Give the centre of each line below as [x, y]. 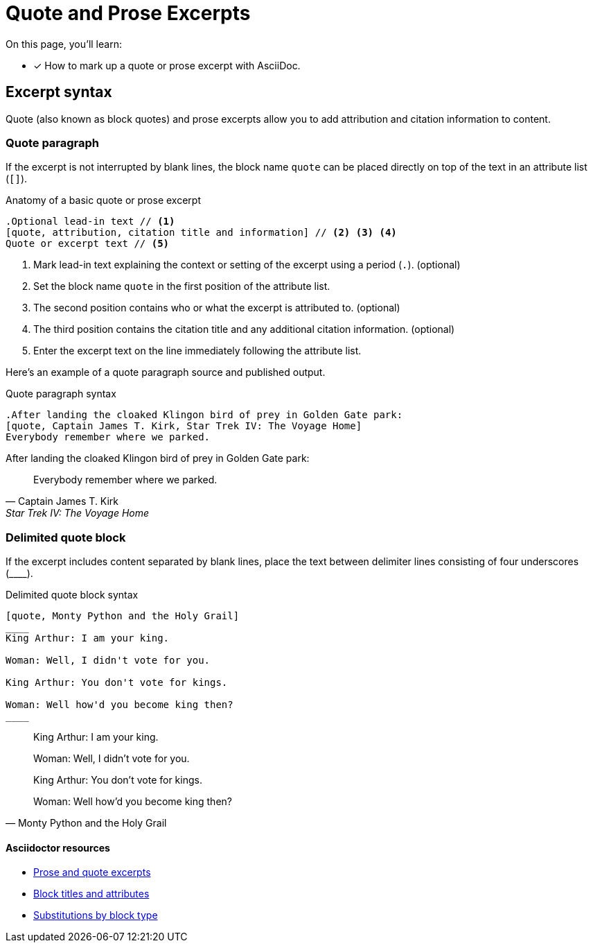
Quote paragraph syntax [61, 394]
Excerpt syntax [59, 92]
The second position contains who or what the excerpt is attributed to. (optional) [217, 308]
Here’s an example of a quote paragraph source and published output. [166, 372]
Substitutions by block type [96, 915]
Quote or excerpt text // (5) [88, 244]
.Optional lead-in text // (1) [90, 222]
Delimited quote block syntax [72, 595]
